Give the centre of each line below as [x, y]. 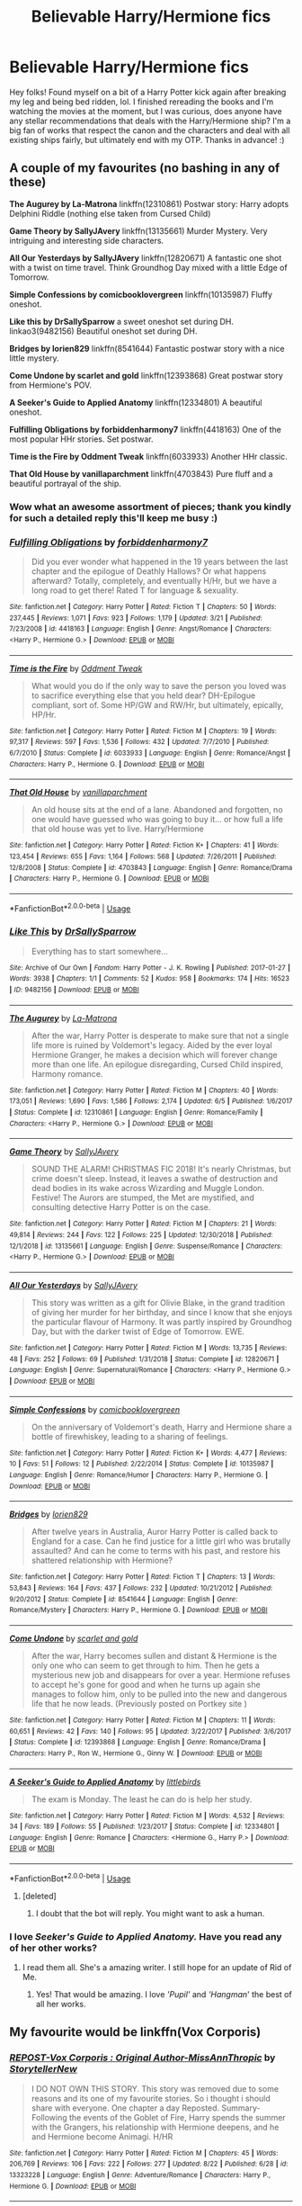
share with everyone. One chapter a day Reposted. [125, 2108]
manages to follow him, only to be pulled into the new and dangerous [159, 1694]
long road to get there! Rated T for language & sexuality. [135, 590]
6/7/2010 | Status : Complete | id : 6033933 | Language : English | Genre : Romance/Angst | [150, 753]
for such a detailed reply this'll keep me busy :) [114, 517]
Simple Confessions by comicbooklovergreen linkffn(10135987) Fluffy [141, 294]
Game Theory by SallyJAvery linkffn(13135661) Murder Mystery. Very [138, 230]
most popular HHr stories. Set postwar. [81, 439]
